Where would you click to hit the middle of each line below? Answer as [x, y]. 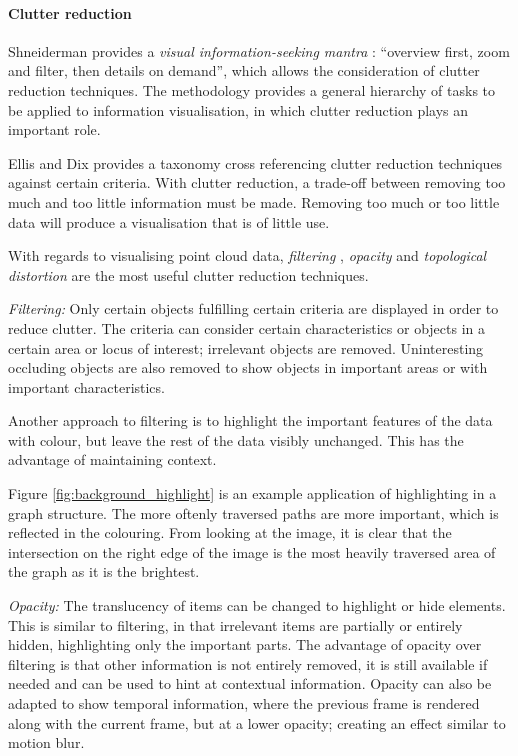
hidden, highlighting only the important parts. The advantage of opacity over [245, 644]
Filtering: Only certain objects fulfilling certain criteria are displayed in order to [253, 308]
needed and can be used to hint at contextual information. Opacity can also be [250, 683]
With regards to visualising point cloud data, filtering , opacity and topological [247, 255]
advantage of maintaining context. [112, 459]
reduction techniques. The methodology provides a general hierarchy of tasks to [252, 89]
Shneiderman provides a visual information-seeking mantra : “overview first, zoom [259, 50]
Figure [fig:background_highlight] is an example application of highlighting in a [252, 493]
